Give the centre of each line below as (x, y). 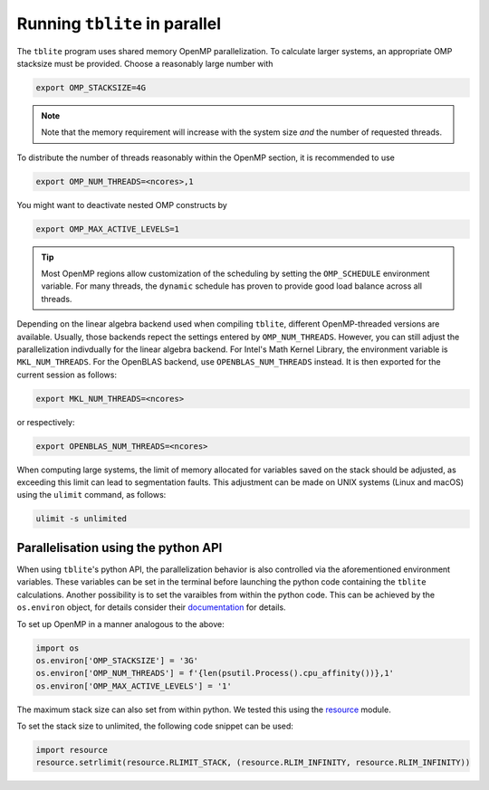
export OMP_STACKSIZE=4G (91, 87)
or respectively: (46, 422)
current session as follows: (67, 375)
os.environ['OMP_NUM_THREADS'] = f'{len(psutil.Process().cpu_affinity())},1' (215, 673)
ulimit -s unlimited (81, 519)
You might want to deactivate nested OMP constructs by (122, 205)
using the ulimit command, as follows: (91, 495)
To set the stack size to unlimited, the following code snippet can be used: (155, 726)
